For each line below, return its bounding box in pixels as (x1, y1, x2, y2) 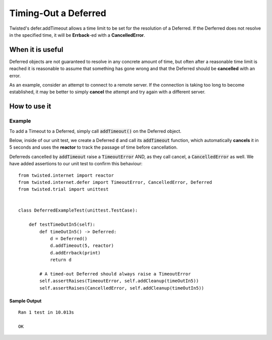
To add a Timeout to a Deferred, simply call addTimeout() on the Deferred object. (9, 128, 181, 134)
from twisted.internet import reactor (18, 172, 114, 178)
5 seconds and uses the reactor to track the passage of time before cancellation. (9, 144, 178, 151)
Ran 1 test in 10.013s (18, 310, 75, 315)
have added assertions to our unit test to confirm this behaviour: (9, 161, 143, 167)
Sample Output (9, 298, 42, 304)
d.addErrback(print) (50, 250, 101, 255)
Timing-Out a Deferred (9, 8, 107, 19)
